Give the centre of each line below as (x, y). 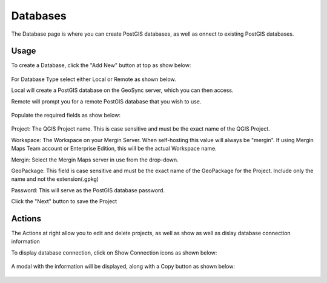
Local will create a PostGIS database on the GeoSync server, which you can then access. (122, 90)
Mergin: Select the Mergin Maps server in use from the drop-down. (95, 160)
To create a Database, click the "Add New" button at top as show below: (101, 65)
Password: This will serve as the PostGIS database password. (88, 190)
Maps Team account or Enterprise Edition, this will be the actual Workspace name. (114, 149)
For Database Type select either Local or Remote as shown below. (94, 79)
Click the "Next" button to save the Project (64, 201)
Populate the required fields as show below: (66, 115)
